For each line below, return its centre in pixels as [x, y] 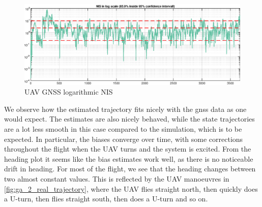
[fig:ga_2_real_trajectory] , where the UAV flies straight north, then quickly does [131, 188]
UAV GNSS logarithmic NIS [69, 92]
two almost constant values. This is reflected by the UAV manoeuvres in [117, 178]
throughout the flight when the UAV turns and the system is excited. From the [128, 149]
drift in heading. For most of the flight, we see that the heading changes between [130, 169]
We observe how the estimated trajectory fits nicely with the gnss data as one [125, 109]
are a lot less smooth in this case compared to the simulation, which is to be [123, 128]
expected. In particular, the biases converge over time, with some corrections [124, 139]
